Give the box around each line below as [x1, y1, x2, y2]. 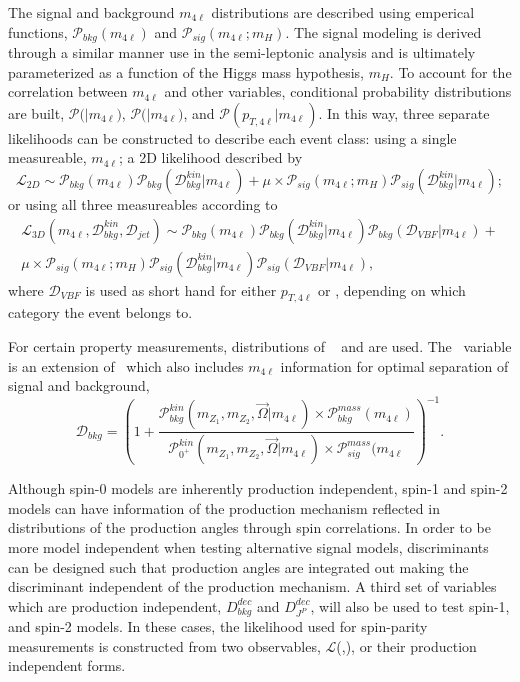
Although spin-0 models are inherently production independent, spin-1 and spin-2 [8, 478, 508, 499]
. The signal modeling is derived [285, 21, 482, 42]
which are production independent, [8, 595, 222, 616]
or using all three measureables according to [8, 194, 278, 215]
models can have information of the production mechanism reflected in [8, 497, 440, 518]
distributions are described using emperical [211, 2, 475, 22]
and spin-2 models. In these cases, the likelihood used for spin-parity [8, 616, 428, 637]
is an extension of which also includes [8, 355, 244, 376]
